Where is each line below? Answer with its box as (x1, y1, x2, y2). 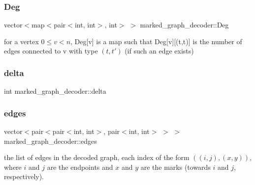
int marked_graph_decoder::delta (4, 86, 106, 96)
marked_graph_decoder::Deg (140, 20, 229, 30)
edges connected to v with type (4, 46, 98, 56)
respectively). (4, 171, 44, 182)
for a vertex (4, 36, 39, 46)
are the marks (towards (140, 161, 211, 172)
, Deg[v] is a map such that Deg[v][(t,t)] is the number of (70, 36, 242, 46)
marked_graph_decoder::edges (4, 135, 97, 146)
